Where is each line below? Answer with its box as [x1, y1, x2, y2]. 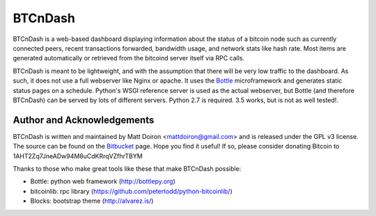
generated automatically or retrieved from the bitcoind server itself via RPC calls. [13, 54, 245, 63]
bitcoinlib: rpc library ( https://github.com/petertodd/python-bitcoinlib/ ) [30, 187, 233, 195]
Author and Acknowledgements [13, 114, 155, 126]
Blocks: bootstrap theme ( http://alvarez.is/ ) [30, 197, 154, 205]
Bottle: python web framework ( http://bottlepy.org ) [30, 177, 175, 185]
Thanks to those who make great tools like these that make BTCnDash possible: [13, 164, 242, 173]
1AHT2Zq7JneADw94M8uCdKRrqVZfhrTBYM [13, 151, 143, 160]
